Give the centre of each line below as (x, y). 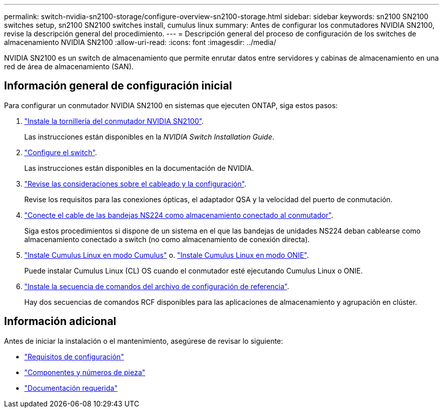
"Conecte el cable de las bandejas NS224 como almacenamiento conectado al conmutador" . (179, 215)
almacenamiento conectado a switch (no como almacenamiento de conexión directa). (167, 239)
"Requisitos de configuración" (74, 356)
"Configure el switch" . (61, 152)
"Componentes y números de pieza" (85, 372)
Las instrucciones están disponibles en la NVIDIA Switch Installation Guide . (149, 136)
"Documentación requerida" (71, 388)
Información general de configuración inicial (118, 86)
